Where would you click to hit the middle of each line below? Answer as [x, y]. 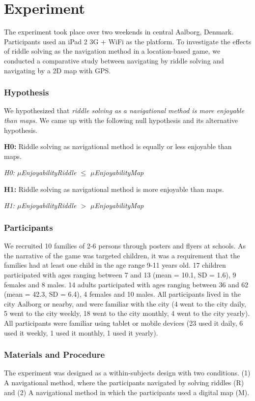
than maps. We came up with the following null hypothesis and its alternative [121, 120]
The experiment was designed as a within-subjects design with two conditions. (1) [127, 373]
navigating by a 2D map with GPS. [57, 70]
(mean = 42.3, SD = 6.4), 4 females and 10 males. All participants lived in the [122, 294]
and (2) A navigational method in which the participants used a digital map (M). [127, 392]
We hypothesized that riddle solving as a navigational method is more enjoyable [124, 110]
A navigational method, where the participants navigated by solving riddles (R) [124, 383]
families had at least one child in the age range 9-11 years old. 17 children [115, 265]
